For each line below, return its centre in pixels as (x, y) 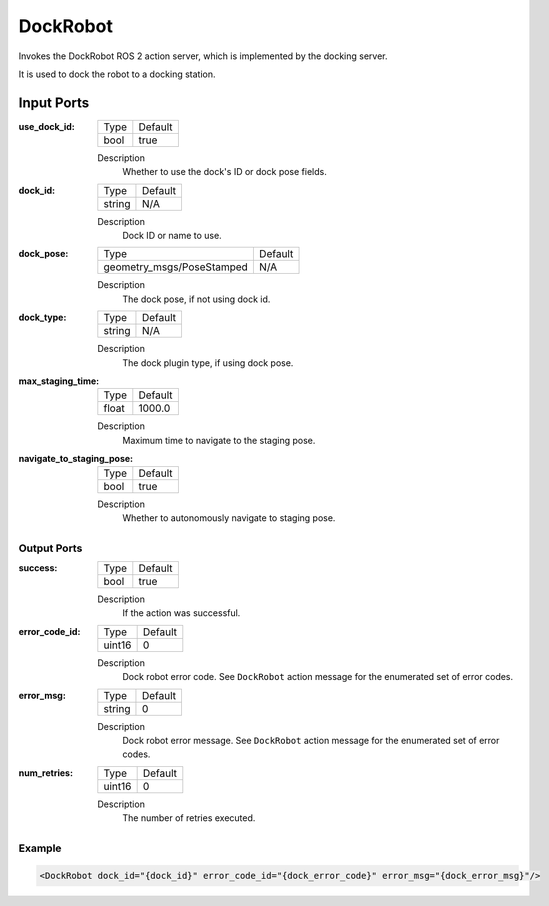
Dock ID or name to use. (172, 236)
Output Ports (50, 548)
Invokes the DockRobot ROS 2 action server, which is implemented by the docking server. (203, 56)
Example (40, 848)
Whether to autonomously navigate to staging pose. (229, 517)
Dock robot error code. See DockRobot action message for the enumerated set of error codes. (318, 677)
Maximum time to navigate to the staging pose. (219, 440)
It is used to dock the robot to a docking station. (117, 74)
